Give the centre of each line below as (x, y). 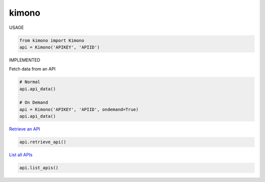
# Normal (30, 82)
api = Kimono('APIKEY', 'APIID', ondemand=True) (79, 109)
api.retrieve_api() (43, 142)
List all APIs (21, 155)
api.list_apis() (39, 168)
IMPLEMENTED (25, 60)
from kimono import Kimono (52, 40)
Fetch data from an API (32, 69)
